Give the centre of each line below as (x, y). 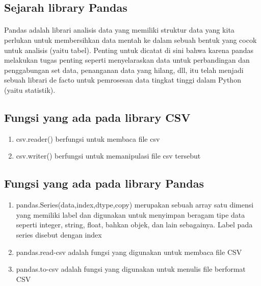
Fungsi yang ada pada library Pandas (104, 183)
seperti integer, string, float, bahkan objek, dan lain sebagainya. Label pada (134, 225)
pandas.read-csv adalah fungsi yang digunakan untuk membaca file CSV (129, 252)
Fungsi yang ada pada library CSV (97, 117)
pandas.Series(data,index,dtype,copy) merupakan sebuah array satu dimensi (135, 205)
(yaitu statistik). (30, 89)
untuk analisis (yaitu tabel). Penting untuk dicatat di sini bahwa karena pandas (129, 50)
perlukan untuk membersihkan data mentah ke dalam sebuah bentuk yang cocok (130, 40)
